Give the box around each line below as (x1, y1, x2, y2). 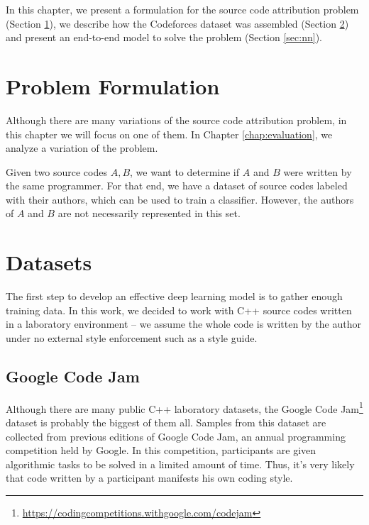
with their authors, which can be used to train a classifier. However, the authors (6, 192, 354, 206)
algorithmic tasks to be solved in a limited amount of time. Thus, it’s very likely (6, 456, 355, 471)
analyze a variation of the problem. (6, 140, 158, 155)
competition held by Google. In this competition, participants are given (6, 443, 316, 458)
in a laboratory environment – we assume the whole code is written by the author (6, 316, 361, 331)
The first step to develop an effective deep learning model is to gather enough (6, 289, 343, 304)
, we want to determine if (130, 164, 240, 179)
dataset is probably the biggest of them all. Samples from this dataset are (6, 415, 326, 430)
